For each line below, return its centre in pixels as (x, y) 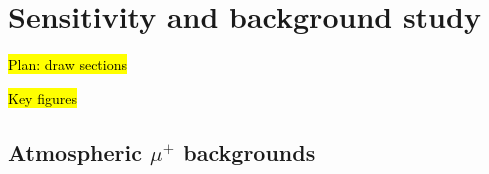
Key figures (42, 97)
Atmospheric (75, 151)
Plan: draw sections (67, 64)
